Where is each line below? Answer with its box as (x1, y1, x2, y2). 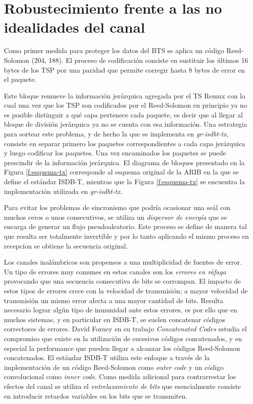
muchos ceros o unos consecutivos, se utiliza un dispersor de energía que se (4, 212, 227, 222)
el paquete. (4, 74, 37, 84)
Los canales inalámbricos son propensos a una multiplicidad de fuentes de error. (4, 257, 242, 267)
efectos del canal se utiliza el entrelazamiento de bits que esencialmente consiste (4, 381, 241, 391)
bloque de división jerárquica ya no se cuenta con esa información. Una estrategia (4, 119, 248, 129)
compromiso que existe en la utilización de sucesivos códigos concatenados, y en (4, 333, 242, 343)
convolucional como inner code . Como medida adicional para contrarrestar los (4, 371, 236, 382)
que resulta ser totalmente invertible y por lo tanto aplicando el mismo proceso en (4, 231, 249, 241)
